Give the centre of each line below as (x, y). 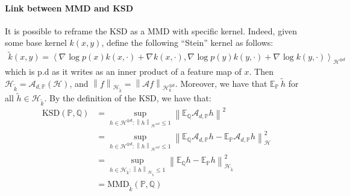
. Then (261, 71)
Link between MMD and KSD (69, 8)
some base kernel (36, 43)
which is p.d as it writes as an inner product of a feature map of (123, 71)
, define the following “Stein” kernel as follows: (187, 43)
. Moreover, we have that (221, 83)
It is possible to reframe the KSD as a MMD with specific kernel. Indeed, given (151, 30)
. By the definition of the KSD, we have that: (128, 98)
